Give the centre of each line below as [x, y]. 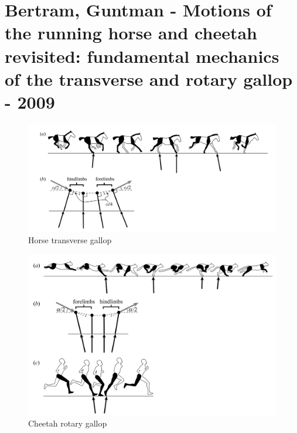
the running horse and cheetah [131, 33]
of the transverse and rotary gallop [149, 78]
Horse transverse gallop [70, 240]
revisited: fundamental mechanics [142, 56]
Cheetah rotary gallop [68, 423]
